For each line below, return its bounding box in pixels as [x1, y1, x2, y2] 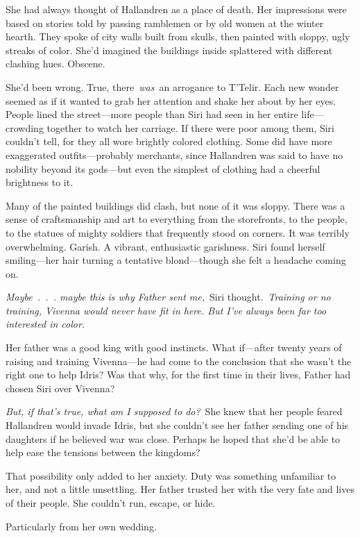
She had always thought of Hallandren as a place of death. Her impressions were [6, 2, 347, 16]
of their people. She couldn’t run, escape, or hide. [6, 496, 216, 510]
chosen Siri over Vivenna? [6, 380, 115, 395]
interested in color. [6, 317, 85, 331]
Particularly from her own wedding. [6, 519, 157, 533]
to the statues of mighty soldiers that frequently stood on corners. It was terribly [6, 225, 350, 239]
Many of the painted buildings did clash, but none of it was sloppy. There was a [6, 198, 345, 212]
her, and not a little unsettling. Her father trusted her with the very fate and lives [6, 482, 354, 496]
